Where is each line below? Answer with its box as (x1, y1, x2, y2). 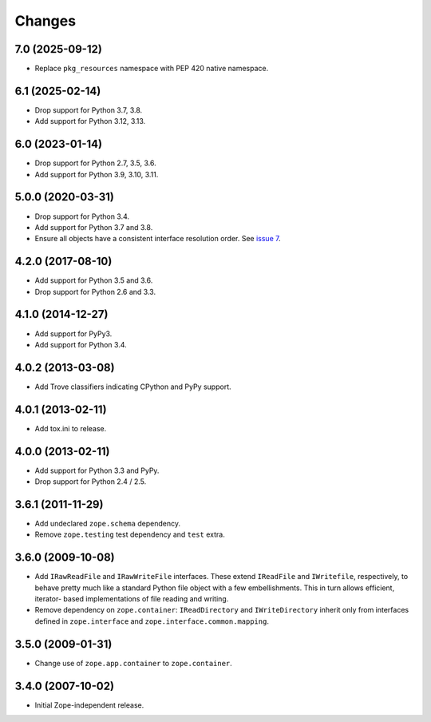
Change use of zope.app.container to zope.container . (34, 658, 233, 668)
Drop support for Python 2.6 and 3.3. (34, 287, 156, 296)
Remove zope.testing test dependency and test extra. (34, 530, 225, 539)
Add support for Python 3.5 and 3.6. (34, 276, 153, 285)
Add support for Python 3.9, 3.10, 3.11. (34, 169, 159, 179)
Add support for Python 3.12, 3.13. (34, 117, 146, 126)
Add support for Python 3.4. (34, 339, 127, 349)
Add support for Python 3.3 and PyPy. (34, 466, 160, 475)
